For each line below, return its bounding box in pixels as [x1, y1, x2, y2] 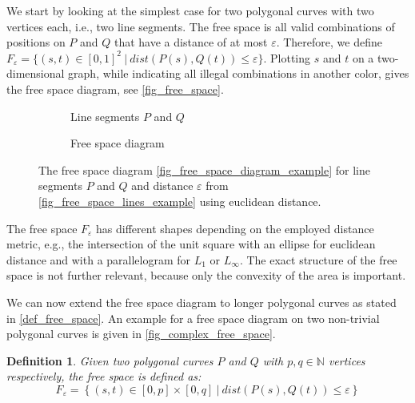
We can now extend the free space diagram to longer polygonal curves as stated [6, 293, 397, 310]
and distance [131, 177, 194, 194]
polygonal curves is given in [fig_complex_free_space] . [6, 325, 276, 342]
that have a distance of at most [114, 34, 268, 50]
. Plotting [263, 49, 311, 66]
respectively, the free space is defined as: [6, 368, 202, 385]
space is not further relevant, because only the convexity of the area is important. [6, 267, 406, 284]
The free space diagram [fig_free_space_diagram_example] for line [38, 161, 370, 178]
